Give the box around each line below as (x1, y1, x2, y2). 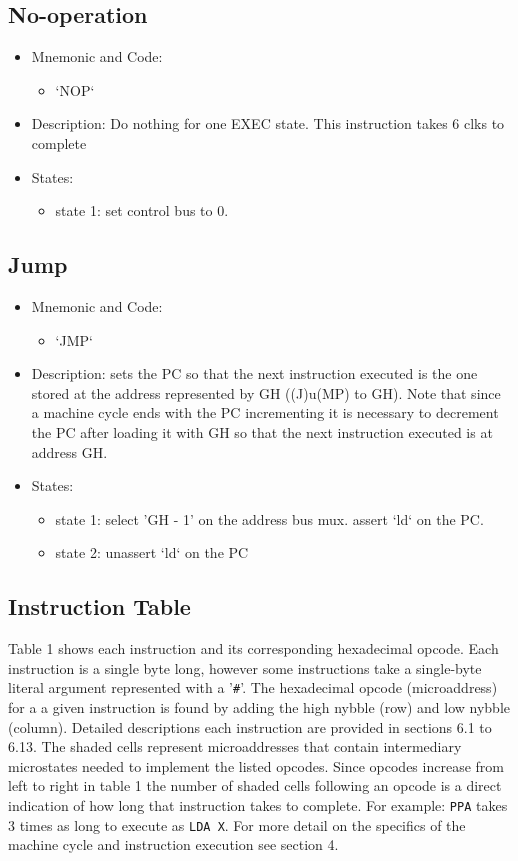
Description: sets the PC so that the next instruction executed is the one (31, 363, 478, 384)
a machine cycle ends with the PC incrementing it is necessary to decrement (31, 402, 499, 423)
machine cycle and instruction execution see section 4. (8, 834, 339, 855)
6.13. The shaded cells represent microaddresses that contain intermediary (8, 736, 462, 757)
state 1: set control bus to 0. (55, 200, 229, 221)
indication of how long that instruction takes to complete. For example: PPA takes (8, 794, 508, 815)
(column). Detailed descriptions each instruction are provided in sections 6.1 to (8, 716, 492, 737)
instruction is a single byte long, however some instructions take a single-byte (8, 657, 482, 678)
